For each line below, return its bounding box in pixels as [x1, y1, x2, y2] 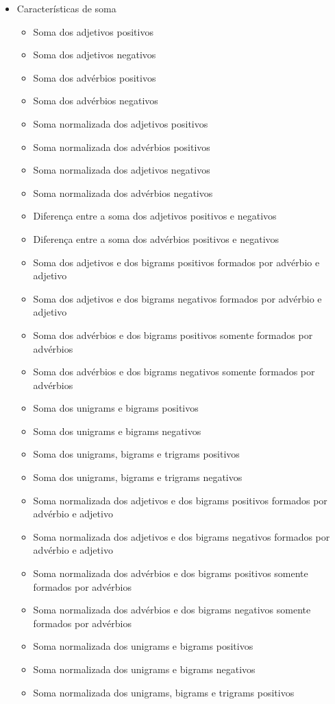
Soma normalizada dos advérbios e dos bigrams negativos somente [33, 602, 311, 617]
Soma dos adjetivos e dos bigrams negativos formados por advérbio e [33, 291, 322, 305]
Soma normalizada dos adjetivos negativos [33, 163, 210, 177]
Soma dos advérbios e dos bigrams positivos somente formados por [33, 327, 313, 342]
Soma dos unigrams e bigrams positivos [33, 401, 199, 415]
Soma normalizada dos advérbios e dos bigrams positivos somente [33, 566, 308, 580]
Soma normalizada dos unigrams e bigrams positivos [33, 639, 253, 653]
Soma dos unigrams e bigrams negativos [33, 423, 201, 438]
